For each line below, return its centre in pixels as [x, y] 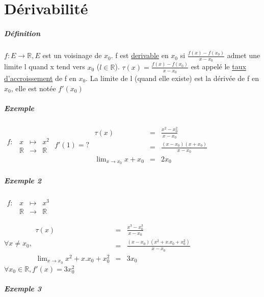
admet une [244, 55]
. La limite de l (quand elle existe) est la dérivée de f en [172, 78]
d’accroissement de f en [40, 78]
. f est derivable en [140, 55]
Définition [22, 33]
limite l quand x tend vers [45, 66]
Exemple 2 [23, 180]
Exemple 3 [23, 288]
